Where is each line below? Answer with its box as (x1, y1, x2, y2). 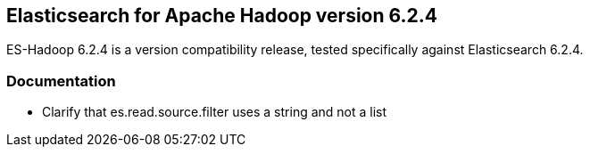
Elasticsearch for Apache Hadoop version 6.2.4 (6, 4, 437, 27)
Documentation (6, 71, 116, 90)
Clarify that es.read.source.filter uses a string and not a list (42, 104, 387, 120)
